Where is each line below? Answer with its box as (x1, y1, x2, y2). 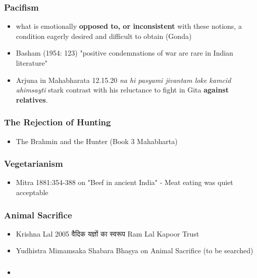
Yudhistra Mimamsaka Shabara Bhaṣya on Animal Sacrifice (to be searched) (16, 245, 253, 256)
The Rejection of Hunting (4, 116, 111, 128)
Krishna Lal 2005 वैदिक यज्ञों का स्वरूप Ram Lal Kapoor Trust (16, 228, 199, 239)
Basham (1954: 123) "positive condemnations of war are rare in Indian (16, 48, 233, 58)
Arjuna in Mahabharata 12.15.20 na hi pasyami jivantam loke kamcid (16, 74, 231, 85)
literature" (16, 58, 47, 68)
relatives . (16, 94, 48, 105)
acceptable (16, 187, 48, 197)
